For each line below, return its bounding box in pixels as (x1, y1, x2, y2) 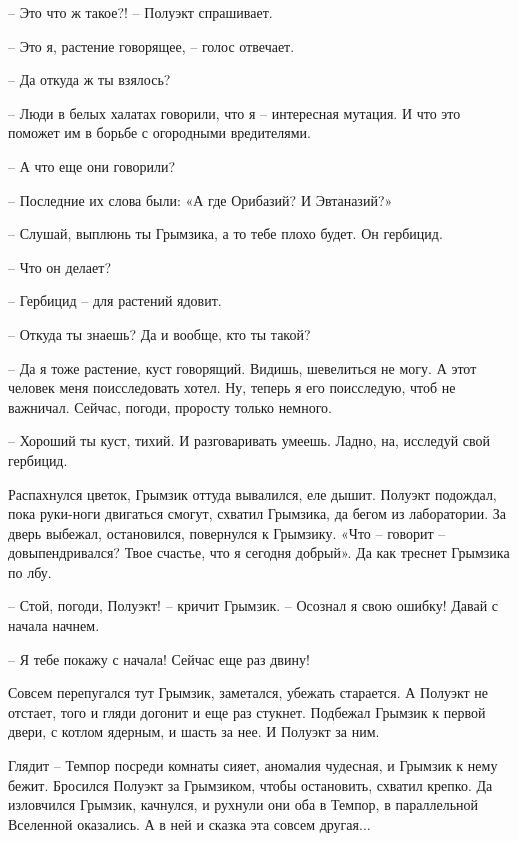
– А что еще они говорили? (8, 155, 176, 176)
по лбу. (8, 561, 52, 582)
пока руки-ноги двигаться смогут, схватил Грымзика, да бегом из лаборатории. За (8, 503, 507, 524)
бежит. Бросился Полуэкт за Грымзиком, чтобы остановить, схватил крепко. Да (8, 774, 493, 795)
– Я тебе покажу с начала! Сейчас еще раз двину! (8, 648, 310, 669)
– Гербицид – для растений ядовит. (8, 290, 222, 311)
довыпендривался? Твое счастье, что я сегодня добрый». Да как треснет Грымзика (8, 542, 510, 563)
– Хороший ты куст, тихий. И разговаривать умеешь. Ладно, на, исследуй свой (8, 430, 491, 451)
